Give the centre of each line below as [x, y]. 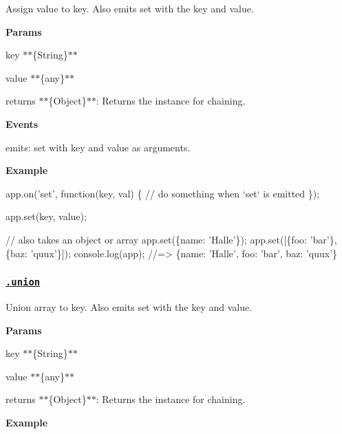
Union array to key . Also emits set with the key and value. [129, 306]
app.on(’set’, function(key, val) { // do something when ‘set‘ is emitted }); [163, 193]
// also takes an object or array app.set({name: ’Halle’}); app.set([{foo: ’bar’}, [171, 239]
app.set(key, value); [46, 216]
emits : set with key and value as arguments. [98, 147]
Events [22, 123]
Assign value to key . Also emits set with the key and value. [130, 8]
